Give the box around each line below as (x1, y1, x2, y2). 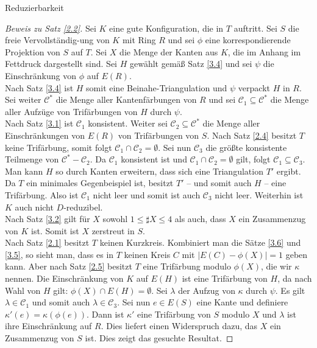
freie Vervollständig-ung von (5, 33, 110, 46)
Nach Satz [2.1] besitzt (5, 236, 90, 249)
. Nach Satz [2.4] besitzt (207, 128, 297, 141)
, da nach (277, 272, 312, 285)
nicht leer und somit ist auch (93, 188, 201, 201)
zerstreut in (91, 224, 135, 237)
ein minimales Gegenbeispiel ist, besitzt (26, 176, 174, 189)
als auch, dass (174, 212, 226, 225)
